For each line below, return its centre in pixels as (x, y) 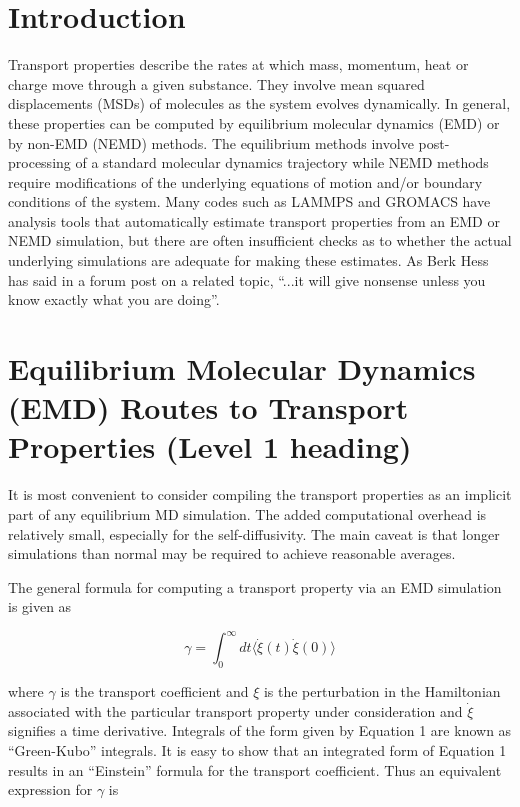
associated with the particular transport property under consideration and (235, 710)
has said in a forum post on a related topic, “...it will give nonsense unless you (247, 279)
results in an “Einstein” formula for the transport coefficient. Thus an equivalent (255, 769)
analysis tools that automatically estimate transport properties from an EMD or (254, 220)
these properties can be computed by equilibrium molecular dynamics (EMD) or (254, 122)
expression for (50, 789)
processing (39, 162)
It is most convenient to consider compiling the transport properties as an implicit (260, 494)
